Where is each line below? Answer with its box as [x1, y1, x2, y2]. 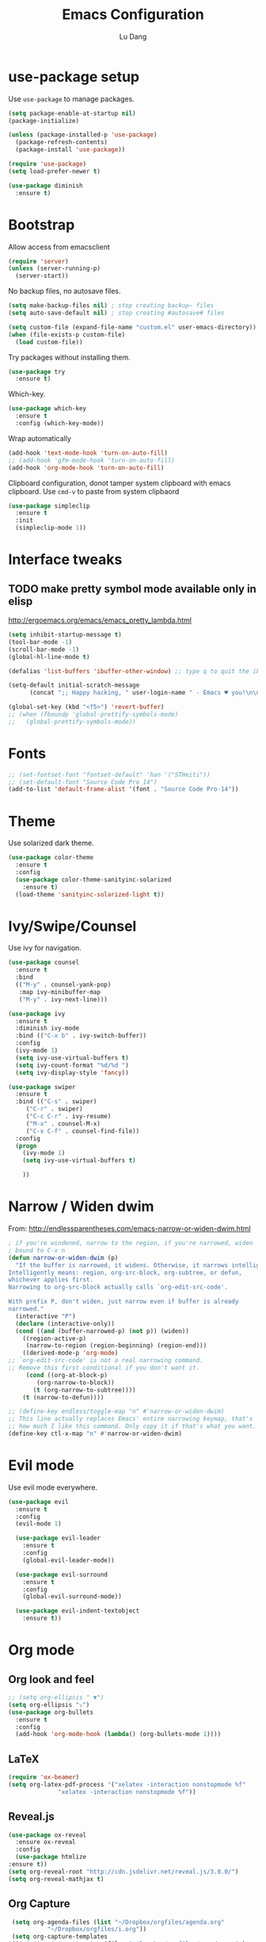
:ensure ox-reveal [15, 1838, 77, 1846]
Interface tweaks [8, 550, 123, 569]
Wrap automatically [8, 433, 71, 443]
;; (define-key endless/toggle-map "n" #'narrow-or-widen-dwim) [8, 1407, 225, 1415]
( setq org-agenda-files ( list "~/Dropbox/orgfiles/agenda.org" [11, 1918, 225, 1926]
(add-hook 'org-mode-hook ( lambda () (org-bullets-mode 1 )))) [15, 1731, 222, 1738]
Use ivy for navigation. [8, 943, 82, 953]
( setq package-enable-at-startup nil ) [8, 109, 136, 117]
